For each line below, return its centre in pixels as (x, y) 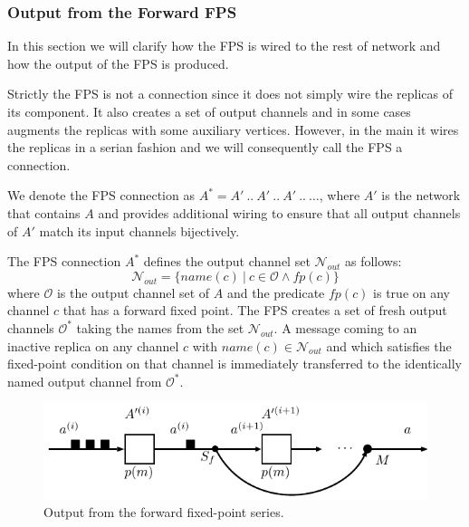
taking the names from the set (160, 327)
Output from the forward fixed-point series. (164, 512)
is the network (421, 195)
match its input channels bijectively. (139, 230)
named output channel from (85, 381)
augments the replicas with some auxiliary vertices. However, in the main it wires (233, 129)
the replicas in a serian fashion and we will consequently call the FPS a (205, 147)
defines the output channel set (227, 261)
